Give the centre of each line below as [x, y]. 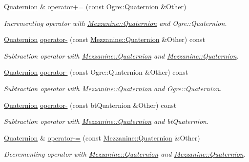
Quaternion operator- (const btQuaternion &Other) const [90, 105]
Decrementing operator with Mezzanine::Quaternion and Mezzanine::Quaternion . [125, 154]
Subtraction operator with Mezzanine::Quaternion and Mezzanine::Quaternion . [121, 55]
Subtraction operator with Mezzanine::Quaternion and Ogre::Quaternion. [113, 88]
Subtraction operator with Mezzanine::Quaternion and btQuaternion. [106, 121]
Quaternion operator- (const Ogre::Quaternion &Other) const [96, 72]
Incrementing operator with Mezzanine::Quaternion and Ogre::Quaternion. [115, 23]
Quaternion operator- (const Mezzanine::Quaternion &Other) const [104, 39]
